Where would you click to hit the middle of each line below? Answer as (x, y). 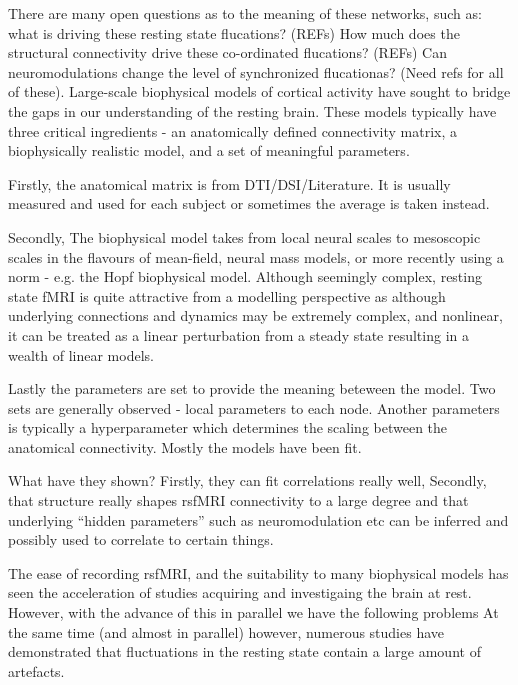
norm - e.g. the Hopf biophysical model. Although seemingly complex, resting (245, 276)
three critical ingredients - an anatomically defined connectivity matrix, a (233, 130)
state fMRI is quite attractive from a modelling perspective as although (227, 295)
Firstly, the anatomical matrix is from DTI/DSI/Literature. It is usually (229, 183)
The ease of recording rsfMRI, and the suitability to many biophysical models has (258, 572)
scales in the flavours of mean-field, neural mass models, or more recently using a (256, 256)
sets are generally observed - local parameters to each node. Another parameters (254, 407)
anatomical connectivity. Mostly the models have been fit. (185, 446)
